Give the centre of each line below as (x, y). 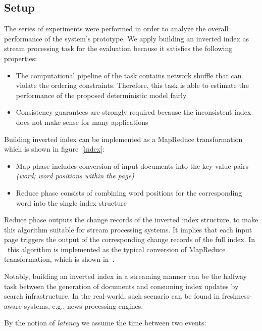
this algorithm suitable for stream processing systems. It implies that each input (128, 229)
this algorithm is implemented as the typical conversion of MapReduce (116, 249)
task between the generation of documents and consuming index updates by (121, 286)
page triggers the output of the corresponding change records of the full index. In (130, 239)
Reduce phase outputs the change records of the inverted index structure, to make (131, 220)
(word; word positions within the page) (75, 176)
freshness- (237, 296)
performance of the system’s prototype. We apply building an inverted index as (127, 38)
